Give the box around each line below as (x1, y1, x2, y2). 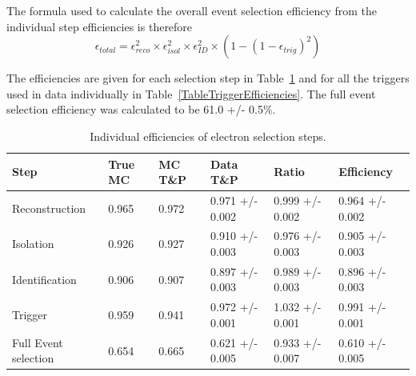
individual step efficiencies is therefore (6, 18, 193, 34)
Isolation (12, 235, 54, 252)
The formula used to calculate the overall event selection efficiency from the (6, 2, 377, 18)
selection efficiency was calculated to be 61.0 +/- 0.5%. (6, 101, 276, 118)
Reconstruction (12, 199, 86, 216)
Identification (12, 270, 77, 287)
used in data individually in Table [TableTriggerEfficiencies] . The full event (6, 85, 376, 102)
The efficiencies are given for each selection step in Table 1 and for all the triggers (6, 70, 410, 86)
